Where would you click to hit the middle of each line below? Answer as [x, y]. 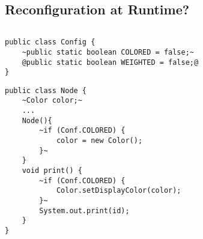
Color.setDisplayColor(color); [119, 191]
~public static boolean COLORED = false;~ [108, 52]
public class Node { [46, 90]
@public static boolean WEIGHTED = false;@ [110, 62]
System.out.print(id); [84, 210]
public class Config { [50, 42]
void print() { [52, 171]
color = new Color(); [99, 141]
